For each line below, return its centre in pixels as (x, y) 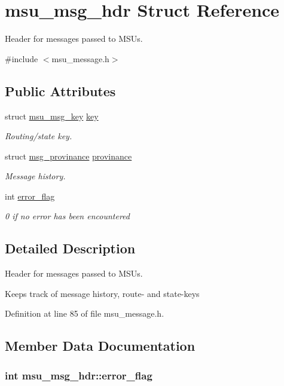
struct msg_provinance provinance (68, 156)
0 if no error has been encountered (67, 216)
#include (22, 58)
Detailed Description (70, 248)
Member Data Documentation (100, 346)
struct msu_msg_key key (52, 116)
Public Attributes (60, 91)
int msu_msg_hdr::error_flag (79, 375)
